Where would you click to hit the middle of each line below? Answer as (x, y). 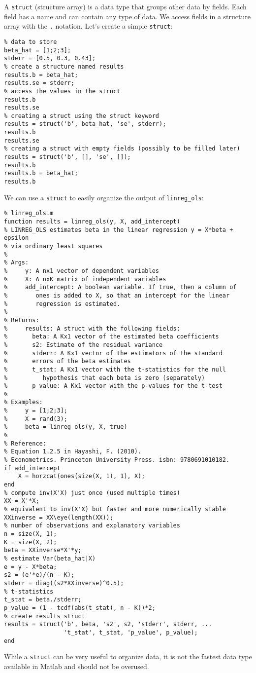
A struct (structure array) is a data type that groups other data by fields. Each (125, 6)
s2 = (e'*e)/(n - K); (39, 575)
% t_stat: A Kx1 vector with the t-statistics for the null (115, 369)
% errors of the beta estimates (67, 361)
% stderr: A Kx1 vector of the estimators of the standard (113, 353)
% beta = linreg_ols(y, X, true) (66, 427)
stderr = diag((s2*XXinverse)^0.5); (64, 583)
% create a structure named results (64, 66)
